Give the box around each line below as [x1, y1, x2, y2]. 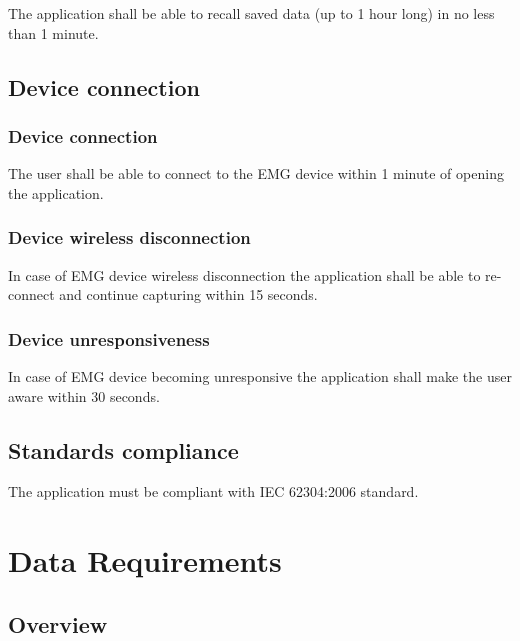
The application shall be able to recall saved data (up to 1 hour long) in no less [8, 3, 495, 23]
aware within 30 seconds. [8, 385, 160, 406]
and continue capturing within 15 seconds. [59, 284, 318, 305]
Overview [8, 608, 108, 639]
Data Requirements [8, 540, 282, 581]
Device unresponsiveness [8, 326, 210, 351]
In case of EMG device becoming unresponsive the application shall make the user [8, 366, 512, 386]
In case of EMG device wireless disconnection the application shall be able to [8, 264, 481, 285]
